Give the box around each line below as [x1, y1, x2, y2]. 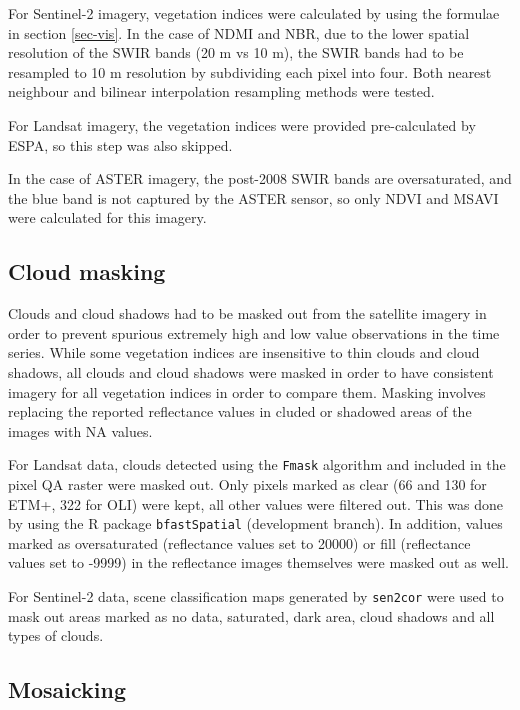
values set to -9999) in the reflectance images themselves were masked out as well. [8, 552, 509, 573]
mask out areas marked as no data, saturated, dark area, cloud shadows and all [8, 605, 495, 626]
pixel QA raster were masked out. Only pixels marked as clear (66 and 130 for [8, 473, 487, 494]
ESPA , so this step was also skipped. [8, 134, 233, 155]
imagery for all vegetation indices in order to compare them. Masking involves [8, 381, 486, 402]
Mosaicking [8, 674, 126, 705]
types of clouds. [8, 625, 104, 646]
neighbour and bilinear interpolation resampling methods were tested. [8, 81, 435, 102]
